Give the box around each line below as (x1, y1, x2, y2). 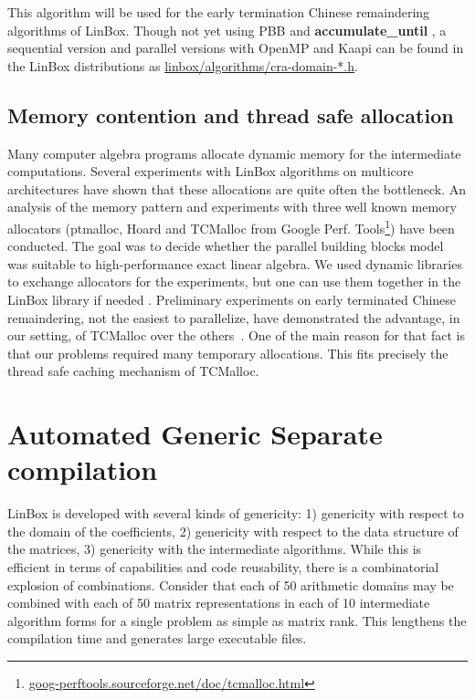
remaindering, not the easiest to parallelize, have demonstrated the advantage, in (7, 308, 460, 327)
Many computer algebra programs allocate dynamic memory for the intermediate (7, 143, 461, 162)
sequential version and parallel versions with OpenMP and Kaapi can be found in (7, 38, 464, 57)
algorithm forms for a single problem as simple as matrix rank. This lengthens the (7, 610, 467, 630)
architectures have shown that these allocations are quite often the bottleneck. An (7, 179, 467, 198)
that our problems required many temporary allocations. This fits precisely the (7, 343, 449, 362)
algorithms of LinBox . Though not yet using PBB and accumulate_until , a (7, 20, 447, 39)
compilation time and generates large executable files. (7, 629, 307, 648)
